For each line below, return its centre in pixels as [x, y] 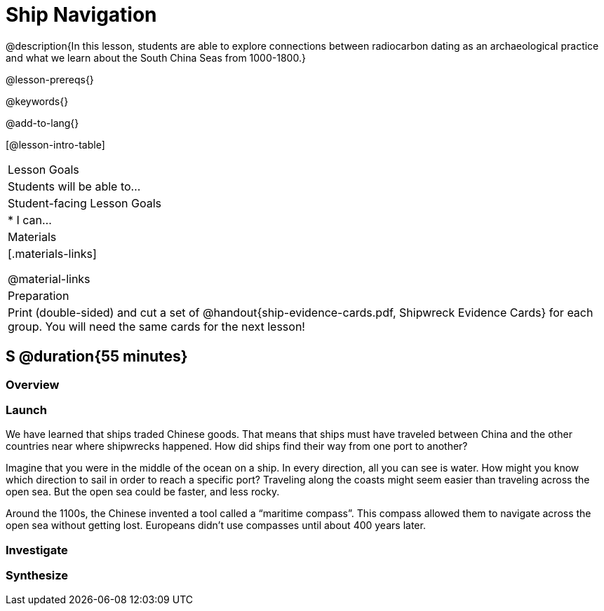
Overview [33, 384]
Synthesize [37, 576]
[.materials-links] [52, 253]
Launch [26, 410]
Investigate [37, 550]
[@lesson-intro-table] [55, 144]
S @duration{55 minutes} [97, 357]
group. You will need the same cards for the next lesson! [156, 326]
